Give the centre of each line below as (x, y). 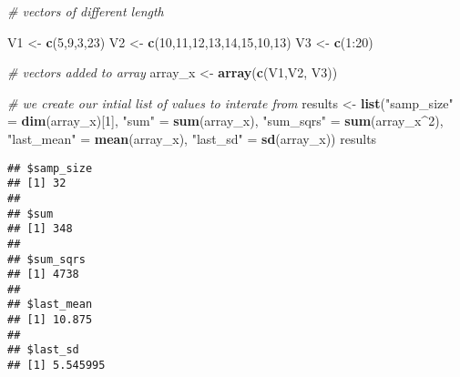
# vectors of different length (86, 11)
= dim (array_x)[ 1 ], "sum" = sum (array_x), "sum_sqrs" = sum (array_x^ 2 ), (225, 121)
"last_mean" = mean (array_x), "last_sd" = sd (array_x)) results (192, 138)
